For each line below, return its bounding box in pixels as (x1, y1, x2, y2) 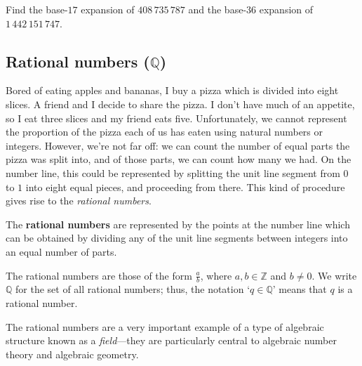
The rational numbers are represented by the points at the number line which (6, 216, 350, 231)
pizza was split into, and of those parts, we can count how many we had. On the (6, 152, 351, 166)
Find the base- (6, 2, 68, 16)
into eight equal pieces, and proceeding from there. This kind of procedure (25, 179, 345, 194)
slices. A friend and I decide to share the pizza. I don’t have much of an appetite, (6, 96, 355, 111)
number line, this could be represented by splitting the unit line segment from (6, 165, 340, 180)
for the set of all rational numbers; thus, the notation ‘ (15, 282, 250, 296)
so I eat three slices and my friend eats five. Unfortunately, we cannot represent (6, 110, 347, 125)
